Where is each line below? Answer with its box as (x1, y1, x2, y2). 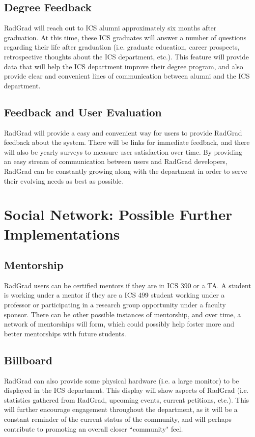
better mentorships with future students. (4, 328, 126, 338)
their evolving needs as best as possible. (4, 175, 123, 186)
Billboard (4, 352, 53, 367)
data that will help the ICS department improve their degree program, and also (4, 61, 243, 71)
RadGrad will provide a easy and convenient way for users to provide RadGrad (4, 127, 242, 137)
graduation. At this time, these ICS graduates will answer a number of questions (4, 32, 247, 42)
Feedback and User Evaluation (4, 104, 162, 119)
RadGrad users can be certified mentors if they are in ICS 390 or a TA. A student (4, 280, 251, 290)
